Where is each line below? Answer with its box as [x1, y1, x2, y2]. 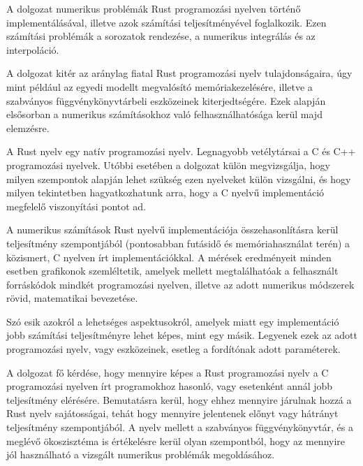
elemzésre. [6, 120, 50, 135]
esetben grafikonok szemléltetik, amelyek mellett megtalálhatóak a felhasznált [6, 263, 339, 278]
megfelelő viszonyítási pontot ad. [6, 198, 147, 213]
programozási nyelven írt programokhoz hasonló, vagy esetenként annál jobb [6, 379, 333, 393]
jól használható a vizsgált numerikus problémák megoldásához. [6, 447, 275, 462]
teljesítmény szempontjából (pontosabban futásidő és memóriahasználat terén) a [6, 235, 350, 250]
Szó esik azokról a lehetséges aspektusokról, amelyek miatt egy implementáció [6, 314, 339, 328]
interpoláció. [6, 42, 59, 57]
